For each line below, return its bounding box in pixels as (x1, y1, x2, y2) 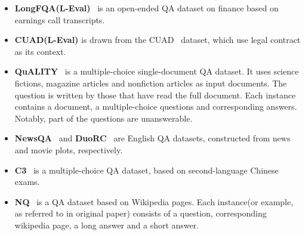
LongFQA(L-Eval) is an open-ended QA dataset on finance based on (14, 2, 279, 14)
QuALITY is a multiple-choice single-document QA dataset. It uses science (14, 65, 299, 78)
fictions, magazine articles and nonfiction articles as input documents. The (14, 76, 287, 89)
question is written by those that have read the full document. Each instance (14, 88, 296, 101)
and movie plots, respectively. (14, 143, 123, 156)
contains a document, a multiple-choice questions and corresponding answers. (14, 100, 297, 113)
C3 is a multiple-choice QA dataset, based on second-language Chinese (14, 163, 279, 176)
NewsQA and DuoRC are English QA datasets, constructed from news (14, 132, 291, 144)
